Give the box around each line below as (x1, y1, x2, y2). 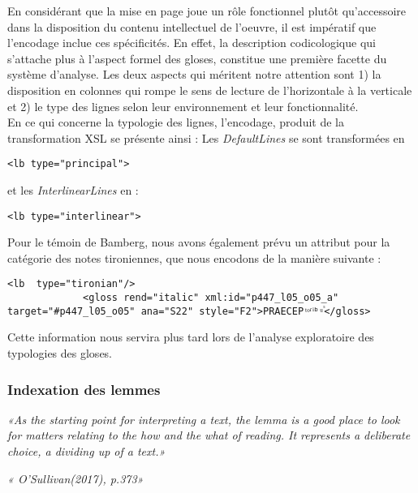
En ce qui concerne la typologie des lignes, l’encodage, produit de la (7, 114, 344, 131)
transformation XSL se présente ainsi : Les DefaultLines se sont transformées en (7, 129, 405, 146)
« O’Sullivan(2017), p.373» (7, 469, 144, 487)
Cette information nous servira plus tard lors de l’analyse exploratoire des (7, 328, 374, 345)
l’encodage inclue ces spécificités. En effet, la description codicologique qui (7, 34, 376, 51)
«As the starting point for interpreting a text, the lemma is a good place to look (7, 410, 400, 427)
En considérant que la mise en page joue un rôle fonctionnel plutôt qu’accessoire (7, 2, 407, 19)
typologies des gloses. (7, 345, 113, 361)
